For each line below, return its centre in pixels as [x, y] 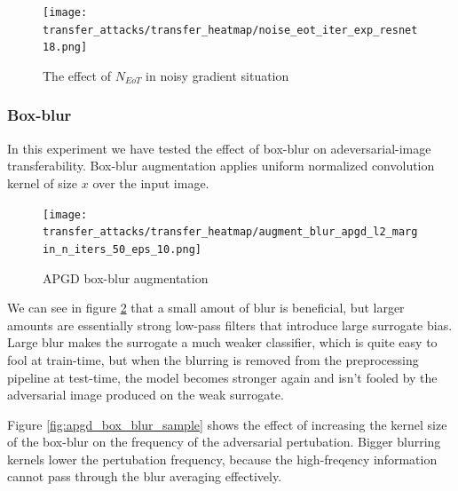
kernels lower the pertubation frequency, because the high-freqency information [222, 459]
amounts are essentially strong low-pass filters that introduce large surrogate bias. [230, 325]
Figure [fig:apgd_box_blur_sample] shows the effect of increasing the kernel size [227, 424]
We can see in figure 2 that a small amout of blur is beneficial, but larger [206, 308]
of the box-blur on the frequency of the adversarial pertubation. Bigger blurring [224, 442]
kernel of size [43, 182]
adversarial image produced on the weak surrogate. [146, 395]
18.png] [65, 48]
